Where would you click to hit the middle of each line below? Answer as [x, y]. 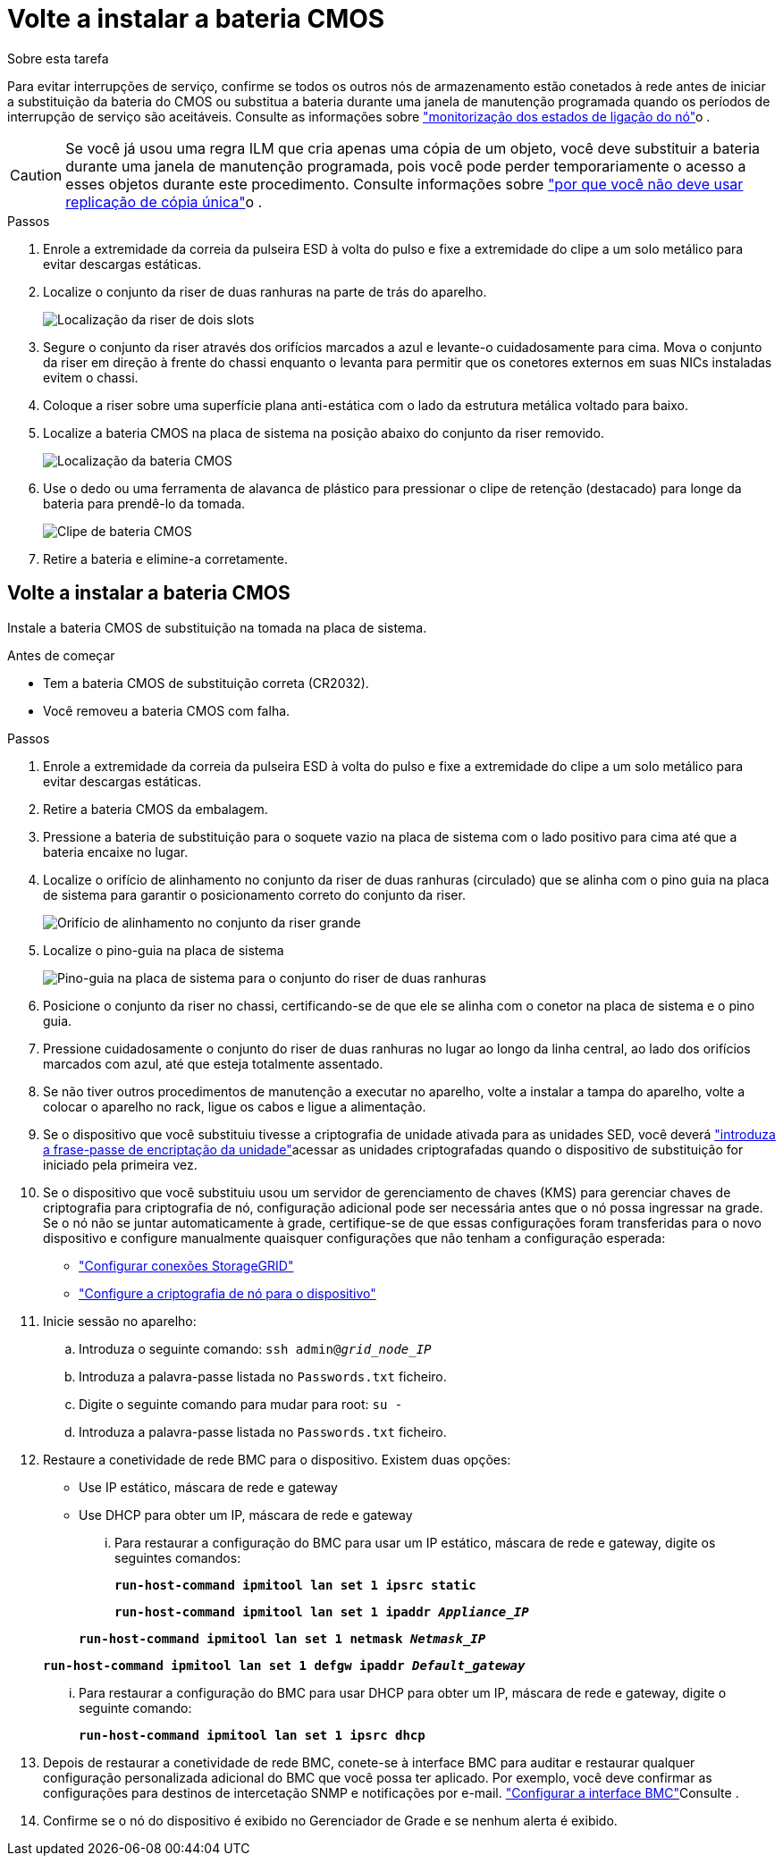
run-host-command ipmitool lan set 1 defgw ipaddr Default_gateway [284, 1665]
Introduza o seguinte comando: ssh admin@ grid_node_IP [255, 1348]
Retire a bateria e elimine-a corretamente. [165, 558]
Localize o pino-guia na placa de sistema [164, 950]
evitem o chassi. [91, 377]
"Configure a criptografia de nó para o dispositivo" [227, 1293]
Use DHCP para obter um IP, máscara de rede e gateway [246, 1515]
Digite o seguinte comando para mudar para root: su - [241, 1404]
